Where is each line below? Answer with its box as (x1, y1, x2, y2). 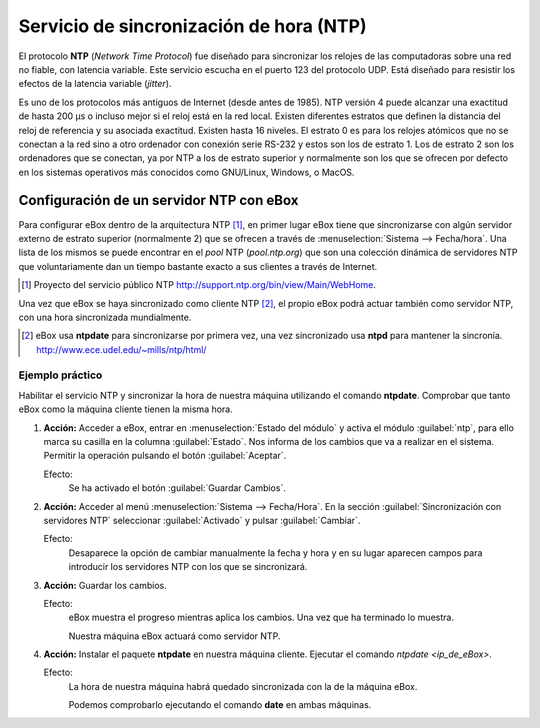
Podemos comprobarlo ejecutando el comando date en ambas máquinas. (68, 699, 372, 711)
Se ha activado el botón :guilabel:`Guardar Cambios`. (68, 482, 287, 494)
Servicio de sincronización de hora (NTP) (18, 15, 367, 37)
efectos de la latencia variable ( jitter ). (18, 78, 172, 90)
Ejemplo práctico (18, 368, 103, 382)
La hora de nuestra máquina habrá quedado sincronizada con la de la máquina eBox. (68, 680, 418, 692)
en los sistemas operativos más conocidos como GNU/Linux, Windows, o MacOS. (18, 166, 355, 178)
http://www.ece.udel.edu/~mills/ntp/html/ (36, 343, 207, 355)
